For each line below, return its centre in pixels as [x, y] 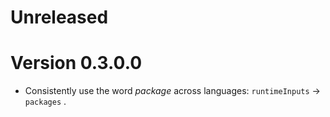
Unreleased [59, 17]
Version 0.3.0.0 [76, 63]
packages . [45, 102]
